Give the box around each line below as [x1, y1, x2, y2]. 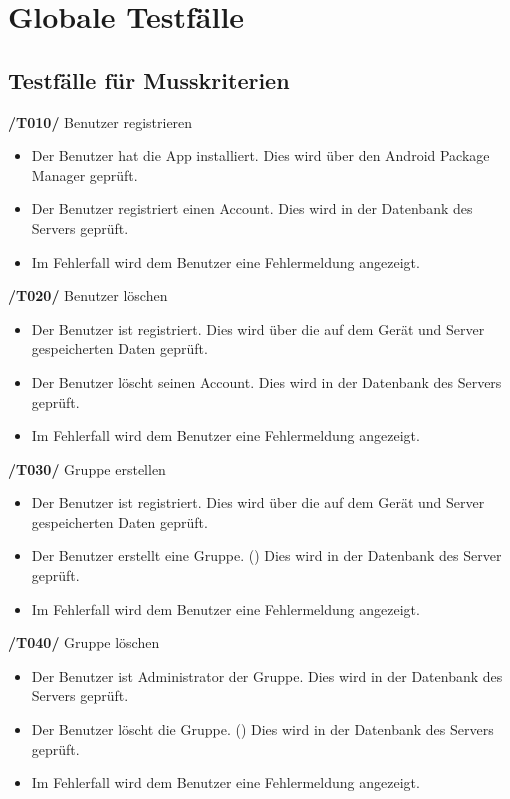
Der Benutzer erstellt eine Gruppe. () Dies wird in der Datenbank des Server [31, 545, 502, 566]
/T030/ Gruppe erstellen [8, 458, 166, 479]
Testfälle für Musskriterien [8, 64, 290, 95]
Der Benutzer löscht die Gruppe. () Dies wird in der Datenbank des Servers [31, 719, 494, 740]
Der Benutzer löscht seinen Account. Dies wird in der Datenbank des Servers [31, 371, 502, 392]
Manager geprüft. [31, 164, 138, 185]
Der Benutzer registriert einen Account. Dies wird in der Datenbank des [31, 198, 473, 219]
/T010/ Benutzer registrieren [8, 111, 193, 132]
